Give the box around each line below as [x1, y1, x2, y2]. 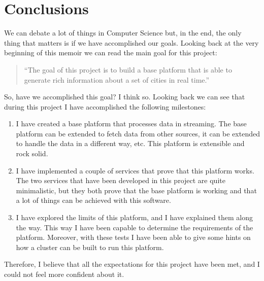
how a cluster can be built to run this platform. [16, 241, 164, 252]
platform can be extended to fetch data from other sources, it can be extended [16, 128, 260, 138]
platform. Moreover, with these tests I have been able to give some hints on [16, 232, 251, 242]
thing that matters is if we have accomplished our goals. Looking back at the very [4, 37, 259, 48]
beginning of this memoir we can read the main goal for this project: [4, 47, 217, 58]
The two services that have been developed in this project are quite [16, 175, 225, 186]
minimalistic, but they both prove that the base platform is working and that [16, 185, 257, 195]
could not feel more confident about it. [4, 269, 124, 279]
